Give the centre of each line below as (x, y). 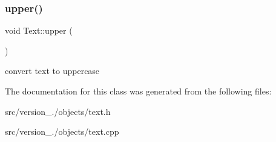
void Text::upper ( (39, 30)
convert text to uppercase (52, 71)
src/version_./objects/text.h (58, 111)
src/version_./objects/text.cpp (62, 131)
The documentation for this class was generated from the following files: (138, 91)
